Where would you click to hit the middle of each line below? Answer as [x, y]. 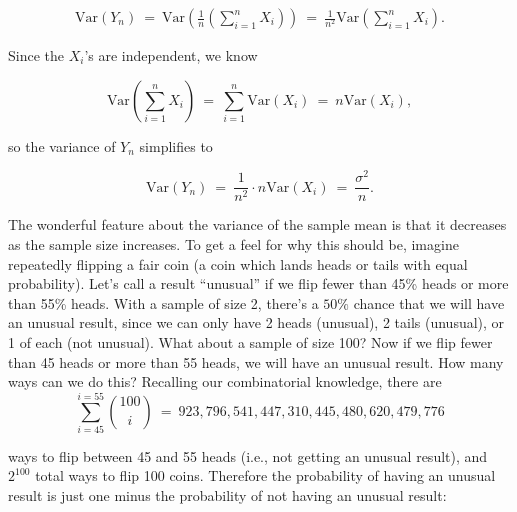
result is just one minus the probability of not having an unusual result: [227, 495]
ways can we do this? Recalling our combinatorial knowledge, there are [225, 381]
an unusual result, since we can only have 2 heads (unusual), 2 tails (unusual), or [256, 322]
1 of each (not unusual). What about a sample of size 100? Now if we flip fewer [250, 341]
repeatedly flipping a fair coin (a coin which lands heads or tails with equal [238, 263]
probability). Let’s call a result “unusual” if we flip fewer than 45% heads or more [258, 283]
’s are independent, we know [171, 55]
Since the [36, 55]
